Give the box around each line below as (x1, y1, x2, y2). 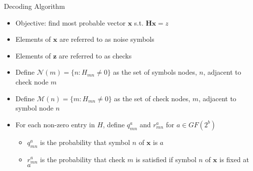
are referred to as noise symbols (59, 34, 154, 44)
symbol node (15, 103, 53, 113)
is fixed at (219, 154, 249, 164)
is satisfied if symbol (135, 154, 197, 164)
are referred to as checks (59, 50, 132, 60)
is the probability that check (40, 154, 126, 164)
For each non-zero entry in (15, 119, 95, 129)
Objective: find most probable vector (15, 17, 126, 28)
